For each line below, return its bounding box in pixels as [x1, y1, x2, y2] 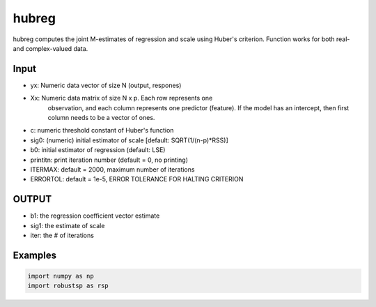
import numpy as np [27, 272, 94, 280]
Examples [13, 249, 57, 261]
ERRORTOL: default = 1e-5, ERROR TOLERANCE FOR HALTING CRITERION [30, 175, 244, 184]
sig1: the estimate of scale [30, 221, 105, 230]
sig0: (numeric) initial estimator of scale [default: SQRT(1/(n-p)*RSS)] [30, 136, 229, 144]
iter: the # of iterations [30, 231, 94, 240]
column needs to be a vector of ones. [47, 114, 155, 122]
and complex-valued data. [13, 44, 88, 52]
